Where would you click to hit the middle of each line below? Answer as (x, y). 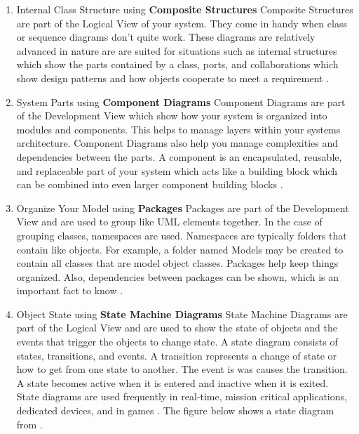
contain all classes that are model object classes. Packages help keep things (177, 263)
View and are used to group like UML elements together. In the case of (169, 222)
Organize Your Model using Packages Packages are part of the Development (183, 208)
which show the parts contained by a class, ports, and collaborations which (177, 64)
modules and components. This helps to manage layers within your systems (178, 129)
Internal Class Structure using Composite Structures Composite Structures (185, 9)
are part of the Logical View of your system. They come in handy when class (182, 23)
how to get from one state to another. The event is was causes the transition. (182, 369)
